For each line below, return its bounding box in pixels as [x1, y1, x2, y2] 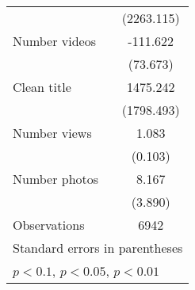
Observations [13, 216, 85, 234]
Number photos [13, 170, 99, 188]
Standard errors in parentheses [13, 238, 183, 257]
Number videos [13, 32, 97, 50]
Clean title [13, 78, 71, 96]
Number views [13, 124, 92, 142]
